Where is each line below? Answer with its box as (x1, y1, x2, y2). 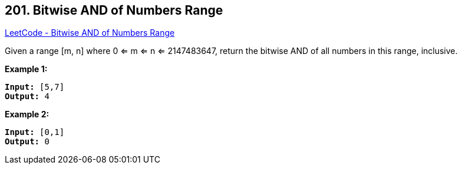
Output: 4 (5, 92, 49, 102)
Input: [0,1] (5, 127, 65, 137)
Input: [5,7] (5, 82, 65, 92)
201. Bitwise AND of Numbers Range (5, 3, 223, 18)
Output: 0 (5, 137, 49, 147)
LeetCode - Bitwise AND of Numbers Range (5, 28, 175, 38)
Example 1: (5, 64, 48, 75)
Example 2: (5, 109, 49, 120)
